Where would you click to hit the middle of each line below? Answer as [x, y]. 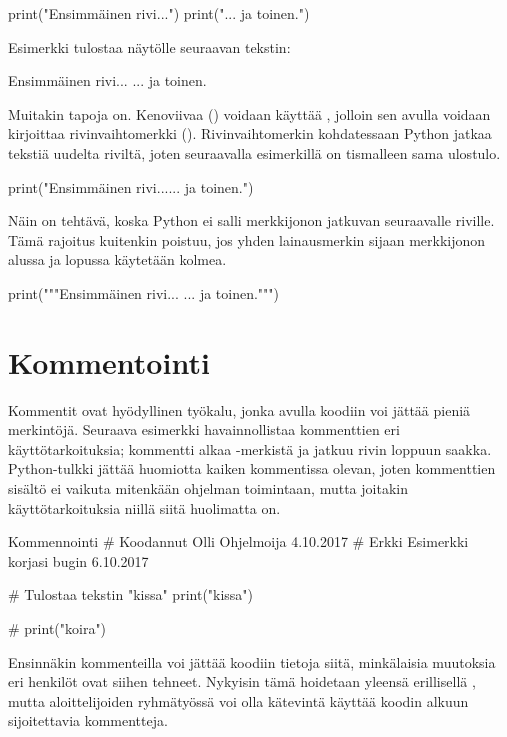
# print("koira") [57, 628]
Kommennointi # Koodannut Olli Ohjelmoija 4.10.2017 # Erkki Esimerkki [238, 541]
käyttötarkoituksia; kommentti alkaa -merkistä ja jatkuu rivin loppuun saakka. [250, 448]
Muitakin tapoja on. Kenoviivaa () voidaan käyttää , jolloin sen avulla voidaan [249, 113]
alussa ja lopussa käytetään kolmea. [117, 259]
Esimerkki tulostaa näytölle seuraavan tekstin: [149, 46]
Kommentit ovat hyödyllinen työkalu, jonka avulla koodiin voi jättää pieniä [239, 409]
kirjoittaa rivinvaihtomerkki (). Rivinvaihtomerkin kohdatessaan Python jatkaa [250, 133]
